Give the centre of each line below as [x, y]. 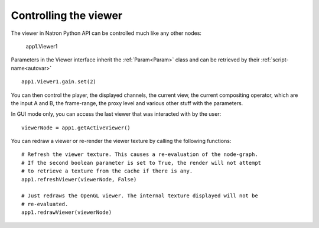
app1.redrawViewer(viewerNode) [67, 212]
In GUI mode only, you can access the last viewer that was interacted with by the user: [116, 114]
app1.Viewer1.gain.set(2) [59, 82]
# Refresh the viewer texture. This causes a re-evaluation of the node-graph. [140, 154]
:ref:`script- [275, 60]
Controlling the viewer [67, 15]
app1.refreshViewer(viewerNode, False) [79, 179]
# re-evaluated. [45, 204]
